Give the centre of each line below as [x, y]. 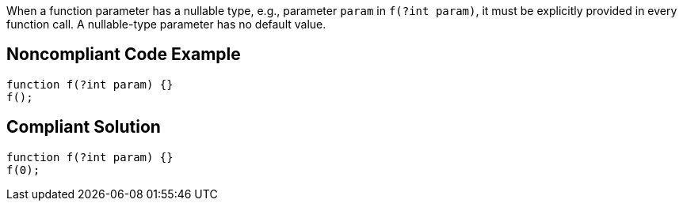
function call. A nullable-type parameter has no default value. [166, 24]
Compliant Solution [84, 127]
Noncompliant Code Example [124, 55]
